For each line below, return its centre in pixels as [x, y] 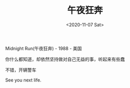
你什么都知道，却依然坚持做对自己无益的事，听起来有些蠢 [65, 59]
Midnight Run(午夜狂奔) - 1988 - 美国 [44, 48]
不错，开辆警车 [21, 70]
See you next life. [23, 80]
